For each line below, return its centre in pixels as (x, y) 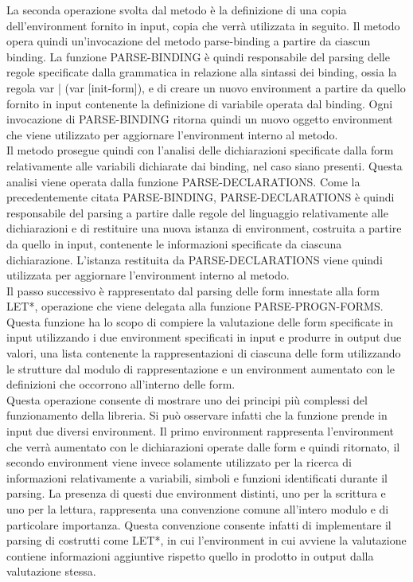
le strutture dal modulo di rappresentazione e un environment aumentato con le (201, 368)
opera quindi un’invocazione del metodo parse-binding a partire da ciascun (189, 41)
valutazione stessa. (51, 571)
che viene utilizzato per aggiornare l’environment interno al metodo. (172, 134)
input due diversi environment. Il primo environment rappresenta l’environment (200, 431)
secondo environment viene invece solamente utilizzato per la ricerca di (179, 462)
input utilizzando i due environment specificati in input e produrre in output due (204, 337)
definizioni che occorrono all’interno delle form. (121, 384)
